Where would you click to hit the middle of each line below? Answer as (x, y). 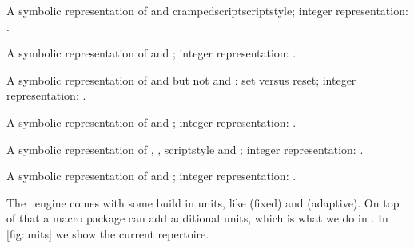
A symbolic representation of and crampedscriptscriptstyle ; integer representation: (207, 10)
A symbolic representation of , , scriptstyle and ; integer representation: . (185, 149)
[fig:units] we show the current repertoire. (108, 233)
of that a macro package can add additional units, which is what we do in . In (197, 218)
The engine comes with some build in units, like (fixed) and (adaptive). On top (203, 202)
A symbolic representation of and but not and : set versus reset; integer (181, 79)
